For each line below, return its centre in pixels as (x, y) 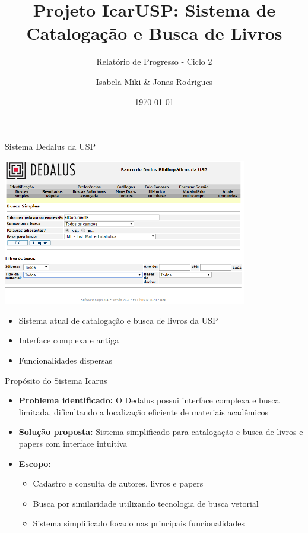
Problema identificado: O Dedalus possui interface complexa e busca (149, 400)
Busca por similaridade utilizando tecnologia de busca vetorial (146, 503)
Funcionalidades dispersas (66, 360)
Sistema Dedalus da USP (50, 146)
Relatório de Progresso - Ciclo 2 (154, 61)
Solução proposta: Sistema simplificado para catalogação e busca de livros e (161, 432)
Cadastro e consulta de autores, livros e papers (118, 483)
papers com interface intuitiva (73, 444)
